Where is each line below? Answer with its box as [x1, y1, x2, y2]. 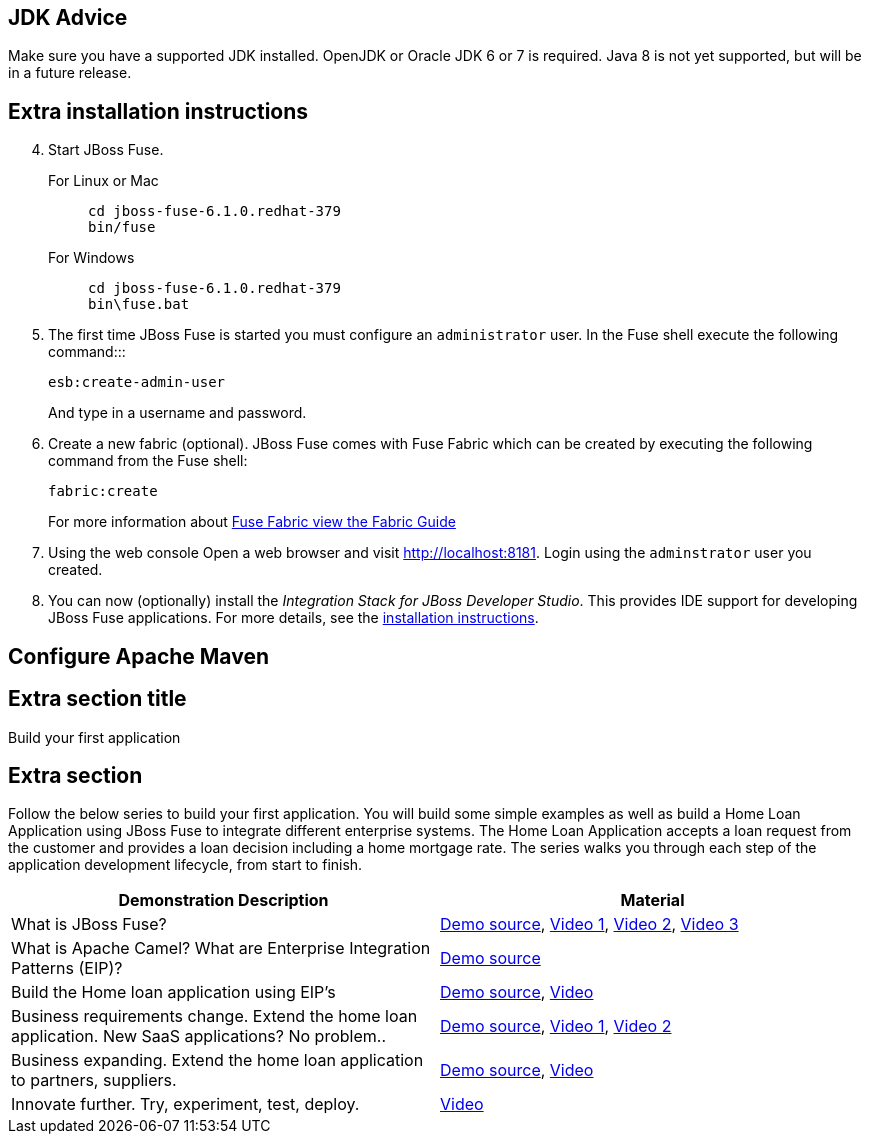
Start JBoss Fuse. [48, 141, 164, 159]
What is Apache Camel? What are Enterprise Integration [11, 938, 431, 959]
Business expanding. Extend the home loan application [11, 1050, 424, 1071]
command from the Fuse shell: [48, 452, 248, 470]
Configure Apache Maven [8, 643, 269, 669]
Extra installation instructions [8, 98, 309, 124]
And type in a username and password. [48, 404, 307, 422]
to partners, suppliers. [11, 1070, 177, 1091]
